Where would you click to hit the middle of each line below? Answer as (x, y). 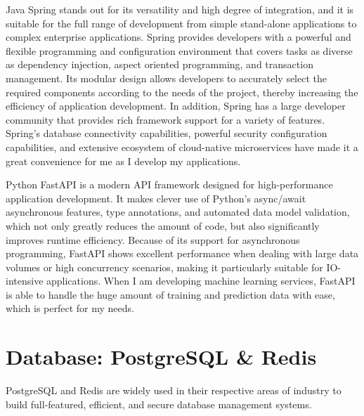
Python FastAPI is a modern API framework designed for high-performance (169, 184)
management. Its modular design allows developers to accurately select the (167, 78)
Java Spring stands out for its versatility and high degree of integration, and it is (180, 9)
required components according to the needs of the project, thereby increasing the (182, 92)
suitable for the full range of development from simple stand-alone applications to (181, 23)
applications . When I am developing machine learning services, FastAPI (201, 281)
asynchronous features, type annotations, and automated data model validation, (178, 212)
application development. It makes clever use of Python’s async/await (156, 198)
